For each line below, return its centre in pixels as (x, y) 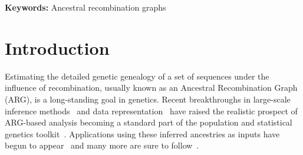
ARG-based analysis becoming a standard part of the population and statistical (149, 122)
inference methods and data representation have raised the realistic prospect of (151, 111)
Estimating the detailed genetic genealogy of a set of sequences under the (137, 76)
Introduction (57, 47)
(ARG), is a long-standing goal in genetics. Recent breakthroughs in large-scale (148, 99)
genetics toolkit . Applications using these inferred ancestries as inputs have (142, 133)
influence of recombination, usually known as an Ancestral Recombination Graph (151, 88)
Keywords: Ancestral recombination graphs (85, 7)
